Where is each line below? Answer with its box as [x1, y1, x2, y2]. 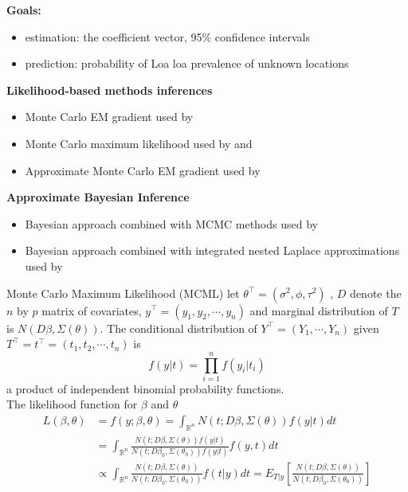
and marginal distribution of [249, 302, 388, 318]
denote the [350, 284, 402, 301]
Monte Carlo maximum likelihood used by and [25, 135, 253, 151]
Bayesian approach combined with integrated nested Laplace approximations [25, 242, 400, 259]
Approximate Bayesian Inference [6, 189, 190, 205]
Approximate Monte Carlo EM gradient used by [25, 162, 261, 178]
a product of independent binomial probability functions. [6, 380, 284, 396]
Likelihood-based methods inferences [6, 81, 213, 98]
